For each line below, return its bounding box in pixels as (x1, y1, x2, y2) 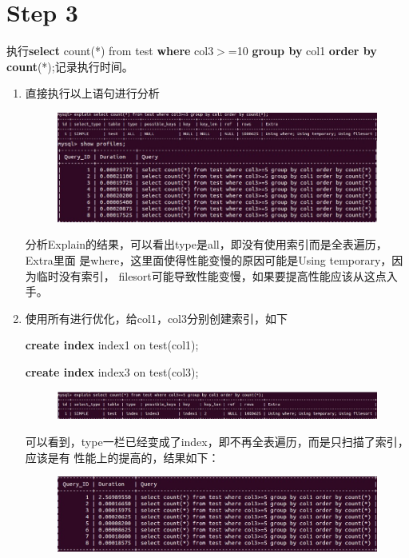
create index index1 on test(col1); (25, 337, 199, 353)
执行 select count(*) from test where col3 (6, 42, 214, 59)
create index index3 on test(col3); (25, 364, 199, 380)
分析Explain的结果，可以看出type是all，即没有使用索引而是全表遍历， (25, 236, 387, 253)
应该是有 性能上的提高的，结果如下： (25, 448, 220, 465)
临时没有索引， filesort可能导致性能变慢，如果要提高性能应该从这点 (36, 267, 387, 284)
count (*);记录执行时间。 (6, 58, 133, 74)
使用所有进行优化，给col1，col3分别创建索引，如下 (25, 309, 288, 326)
